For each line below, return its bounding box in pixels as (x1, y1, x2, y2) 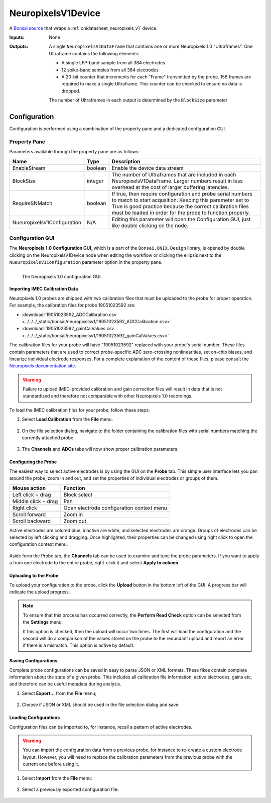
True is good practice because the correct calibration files (111, 203, 249, 210)
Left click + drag (12, 491, 51, 498)
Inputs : (9, 34, 25, 40)
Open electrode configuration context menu (63, 504, 168, 511)
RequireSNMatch (12, 199, 53, 207)
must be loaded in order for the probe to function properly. (111, 209, 250, 216)
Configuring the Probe (9, 459, 57, 465)
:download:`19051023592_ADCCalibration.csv (22, 312, 117, 318)
